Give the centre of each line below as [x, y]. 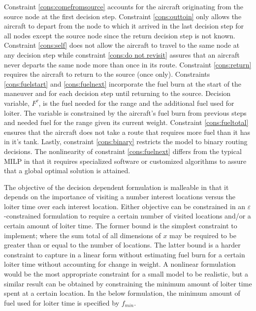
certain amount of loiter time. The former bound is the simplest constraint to [121, 226]
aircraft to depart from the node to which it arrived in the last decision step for [124, 26]
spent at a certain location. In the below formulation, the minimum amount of [122, 293]
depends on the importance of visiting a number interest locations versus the [120, 197]
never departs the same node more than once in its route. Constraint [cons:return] [128, 64]
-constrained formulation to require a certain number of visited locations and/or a [128, 216]
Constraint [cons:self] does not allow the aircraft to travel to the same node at [122, 45]
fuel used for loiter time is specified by [62, 302]
